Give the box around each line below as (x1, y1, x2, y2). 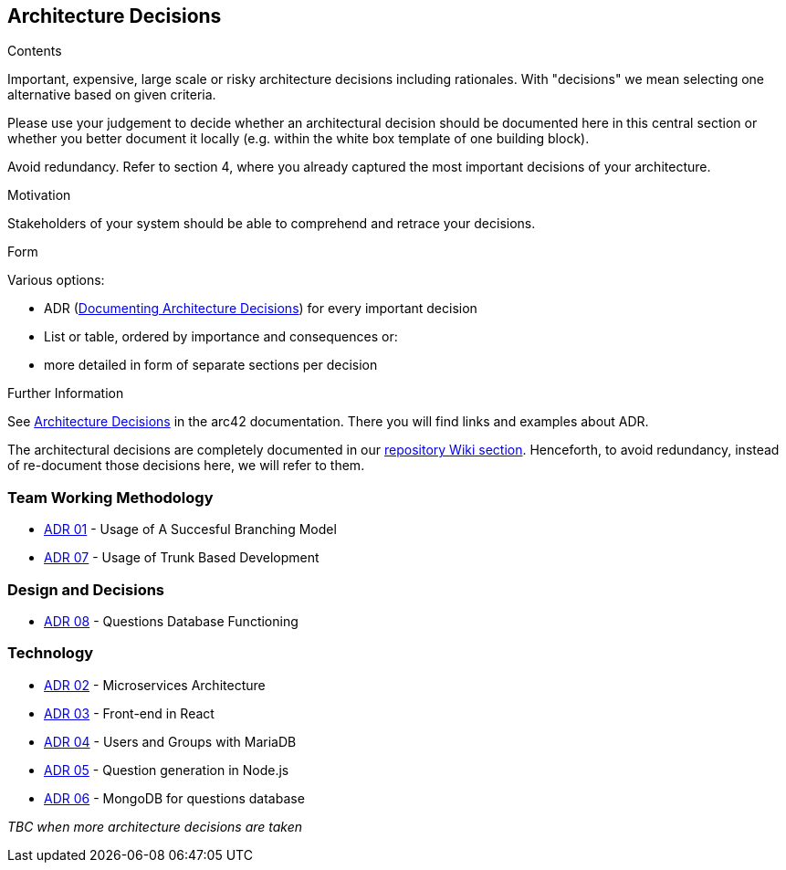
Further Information (7, 385, 124, 402)
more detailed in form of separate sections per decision (44, 357, 378, 373)
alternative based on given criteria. (7, 87, 216, 103)
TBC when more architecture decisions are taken (7, 818, 303, 834)
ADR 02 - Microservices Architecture (44, 676, 266, 693)
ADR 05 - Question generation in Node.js (44, 761, 289, 778)
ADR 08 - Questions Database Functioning (44, 613, 299, 629)
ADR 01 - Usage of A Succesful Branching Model (44, 521, 337, 538)
